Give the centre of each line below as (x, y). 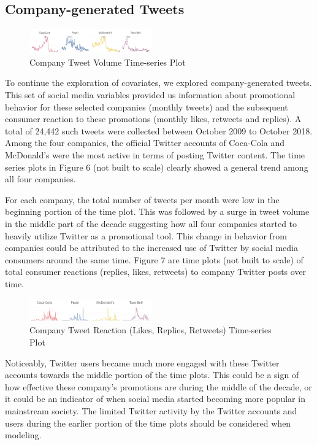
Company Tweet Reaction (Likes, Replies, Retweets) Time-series (151, 330)
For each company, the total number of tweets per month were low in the (142, 199)
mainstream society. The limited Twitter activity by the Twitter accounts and (151, 410)
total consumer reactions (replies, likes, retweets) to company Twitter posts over (156, 272)
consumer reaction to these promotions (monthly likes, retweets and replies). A (153, 119)
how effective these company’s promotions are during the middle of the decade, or (158, 386)
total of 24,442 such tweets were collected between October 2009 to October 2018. (159, 130)
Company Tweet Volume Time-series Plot (108, 62)
